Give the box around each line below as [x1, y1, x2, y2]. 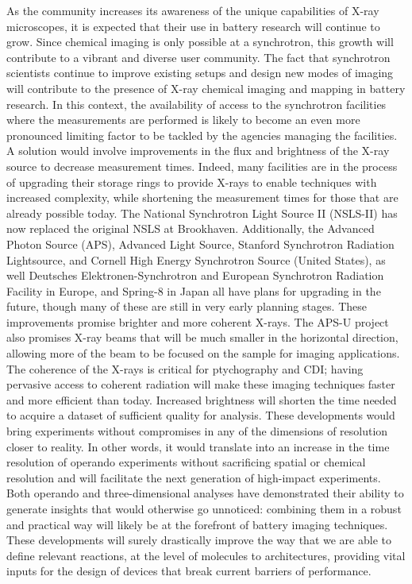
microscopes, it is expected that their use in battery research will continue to [6, 17, 380, 34]
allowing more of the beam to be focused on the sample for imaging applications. [6, 345, 400, 362]
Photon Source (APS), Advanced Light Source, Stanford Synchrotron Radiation [6, 235, 395, 252]
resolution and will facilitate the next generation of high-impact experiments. [6, 469, 381, 485]
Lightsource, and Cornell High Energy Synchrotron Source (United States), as [6, 251, 386, 268]
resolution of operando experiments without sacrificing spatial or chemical [6, 454, 366, 470]
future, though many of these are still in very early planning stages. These [6, 298, 367, 315]
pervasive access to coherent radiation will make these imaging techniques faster [6, 376, 395, 393]
